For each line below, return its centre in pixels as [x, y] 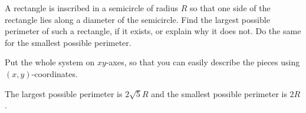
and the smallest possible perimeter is [219, 93]
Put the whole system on [50, 62]
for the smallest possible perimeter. [68, 42]
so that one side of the [230, 8]
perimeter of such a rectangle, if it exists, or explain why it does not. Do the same [153, 31]
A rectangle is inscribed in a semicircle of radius [92, 8]
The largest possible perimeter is [64, 93]
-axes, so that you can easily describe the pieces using [203, 62]
